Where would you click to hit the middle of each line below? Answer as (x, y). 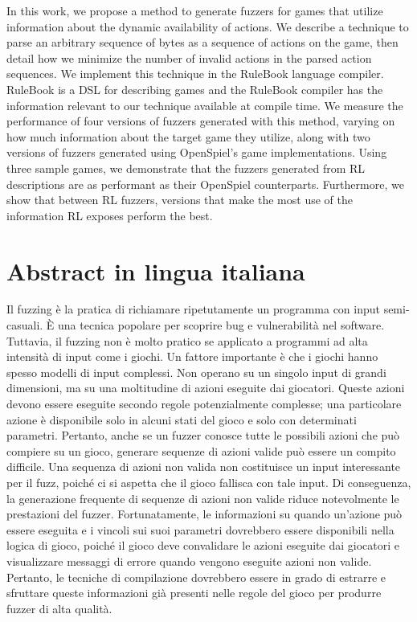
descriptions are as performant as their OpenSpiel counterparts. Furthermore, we (205, 184)
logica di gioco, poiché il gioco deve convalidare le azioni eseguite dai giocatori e (203, 545)
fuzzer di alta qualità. (59, 608)
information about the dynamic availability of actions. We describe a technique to (208, 26)
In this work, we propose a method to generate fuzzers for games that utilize (195, 10)
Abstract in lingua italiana (156, 270)
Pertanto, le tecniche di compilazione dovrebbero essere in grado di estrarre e (196, 577)
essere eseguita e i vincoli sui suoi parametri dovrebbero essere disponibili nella (200, 529)
